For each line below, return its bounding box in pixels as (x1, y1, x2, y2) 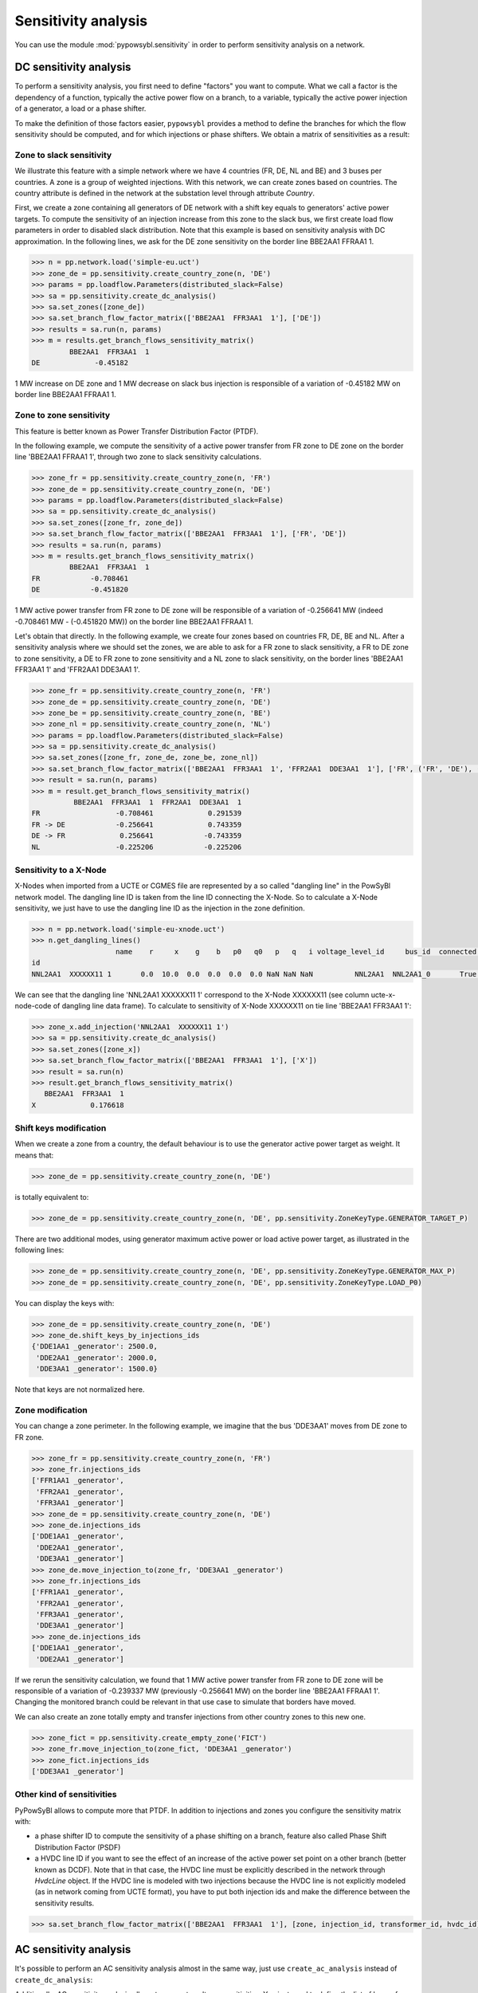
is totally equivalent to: (14, 1192, 89, 1201)
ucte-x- (370, 989, 396, 1000)
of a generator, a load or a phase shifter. (14, 104, 147, 113)
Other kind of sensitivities (14, 1789, 117, 1800)
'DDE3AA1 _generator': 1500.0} (36, 1364, 159, 1374)
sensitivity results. (34, 1898, 95, 1908)
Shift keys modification (14, 1122, 107, 1134)
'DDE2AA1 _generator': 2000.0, (36, 1353, 159, 1362)
